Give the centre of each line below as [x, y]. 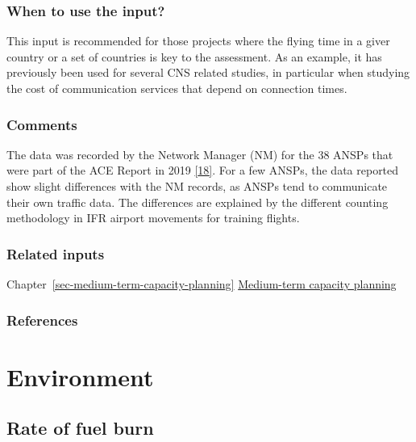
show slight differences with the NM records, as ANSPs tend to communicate [197, 186]
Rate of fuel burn [80, 428]
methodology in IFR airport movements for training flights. [153, 218]
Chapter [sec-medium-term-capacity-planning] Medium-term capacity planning [202, 284]
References [42, 320]
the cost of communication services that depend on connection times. [177, 88]
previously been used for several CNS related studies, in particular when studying [208, 72]
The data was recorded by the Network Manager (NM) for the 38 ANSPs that [200, 154]
